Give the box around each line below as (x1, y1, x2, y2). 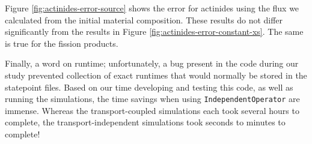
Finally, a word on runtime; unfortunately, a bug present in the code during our (5, 57, 299, 70)
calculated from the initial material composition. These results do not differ (5, 13, 283, 26)
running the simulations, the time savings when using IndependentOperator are (5, 92, 300, 105)
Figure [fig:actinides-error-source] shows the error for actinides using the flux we (5, 2, 299, 14)
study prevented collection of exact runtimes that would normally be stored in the (5, 68, 307, 81)
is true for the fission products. (5, 37, 118, 49)
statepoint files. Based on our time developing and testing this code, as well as (5, 80, 293, 93)
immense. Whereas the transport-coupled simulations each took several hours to (5, 104, 299, 116)
